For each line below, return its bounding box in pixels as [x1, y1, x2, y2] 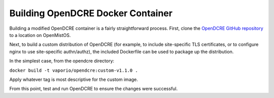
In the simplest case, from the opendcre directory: [9, 58, 114, 64]
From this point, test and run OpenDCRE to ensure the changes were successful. [9, 86, 178, 92]
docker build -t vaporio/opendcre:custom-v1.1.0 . [9, 67, 138, 73]
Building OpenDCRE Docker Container [9, 8, 173, 19]
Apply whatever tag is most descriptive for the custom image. [9, 76, 138, 82]
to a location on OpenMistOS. [9, 32, 71, 38]
